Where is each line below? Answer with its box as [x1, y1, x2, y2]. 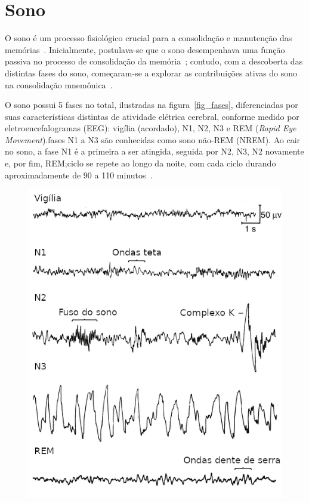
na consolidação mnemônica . [5, 78, 113, 91]
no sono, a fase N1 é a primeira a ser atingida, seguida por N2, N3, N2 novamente [5, 145, 304, 158]
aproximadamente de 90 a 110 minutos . [5, 168, 153, 181]
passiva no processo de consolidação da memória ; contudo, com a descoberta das [5, 55, 303, 67]
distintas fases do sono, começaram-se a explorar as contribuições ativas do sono [5, 66, 298, 79]
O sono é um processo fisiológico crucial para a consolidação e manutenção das [5, 32, 292, 44]
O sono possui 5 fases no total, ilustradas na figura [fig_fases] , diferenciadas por [5, 98, 298, 111]
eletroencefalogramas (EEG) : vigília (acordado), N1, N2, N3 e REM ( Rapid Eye [5, 122, 296, 134]
